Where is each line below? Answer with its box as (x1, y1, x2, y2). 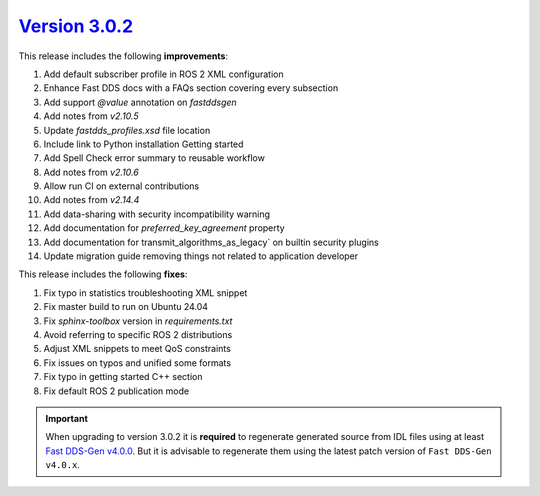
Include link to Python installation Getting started (43, 138, 244, 150)
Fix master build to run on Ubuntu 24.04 (43, 301, 209, 313)
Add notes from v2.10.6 (43, 166, 139, 178)
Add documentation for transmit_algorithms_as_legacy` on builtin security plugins (43, 236, 379, 248)
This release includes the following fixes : (18, 268, 188, 280)
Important (45, 412, 89, 424)
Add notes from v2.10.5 (43, 110, 139, 122)
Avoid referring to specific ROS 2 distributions (43, 328, 233, 340)
